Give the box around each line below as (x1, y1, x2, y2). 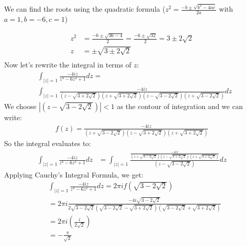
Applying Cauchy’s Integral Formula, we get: (4, 169, 144, 180)
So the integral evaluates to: (4, 138, 91, 149)
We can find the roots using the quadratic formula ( (4, 4, 165, 14)
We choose (4, 100, 37, 111)
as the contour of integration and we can (117, 100, 243, 111)
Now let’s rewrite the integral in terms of (4, 59, 131, 69)
